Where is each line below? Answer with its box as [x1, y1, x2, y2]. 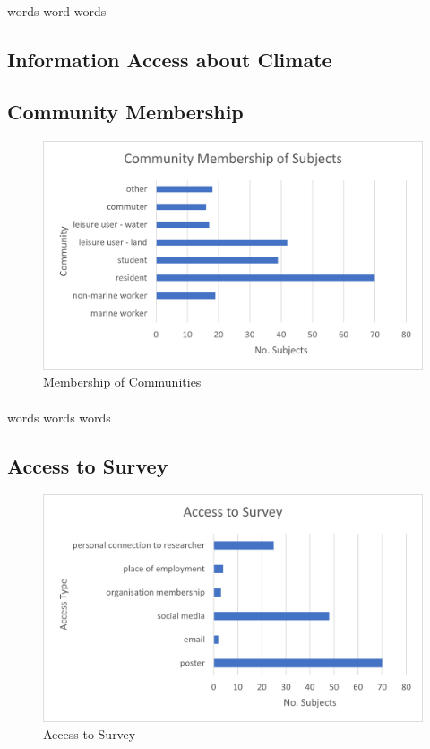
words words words [7, 407, 111, 426]
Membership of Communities [43, 372, 202, 391]
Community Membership [7, 98, 244, 126]
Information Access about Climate [7, 45, 332, 73]
